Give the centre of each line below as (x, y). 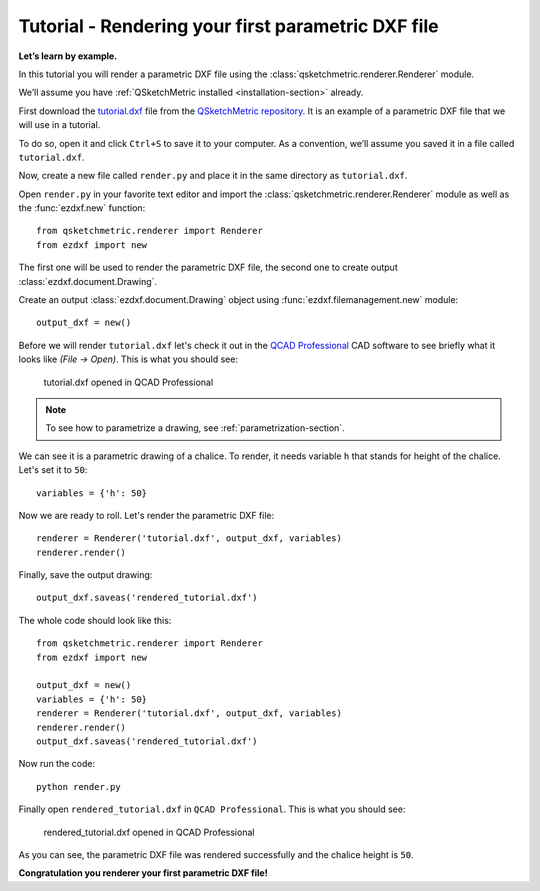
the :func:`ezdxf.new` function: (82, 208)
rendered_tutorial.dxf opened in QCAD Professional (149, 832)
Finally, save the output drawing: (85, 575)
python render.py (78, 786)
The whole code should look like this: (95, 620)
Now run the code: (56, 764)
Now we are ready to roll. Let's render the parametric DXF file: (146, 515)
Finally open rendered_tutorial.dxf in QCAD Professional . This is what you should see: (212, 809)
